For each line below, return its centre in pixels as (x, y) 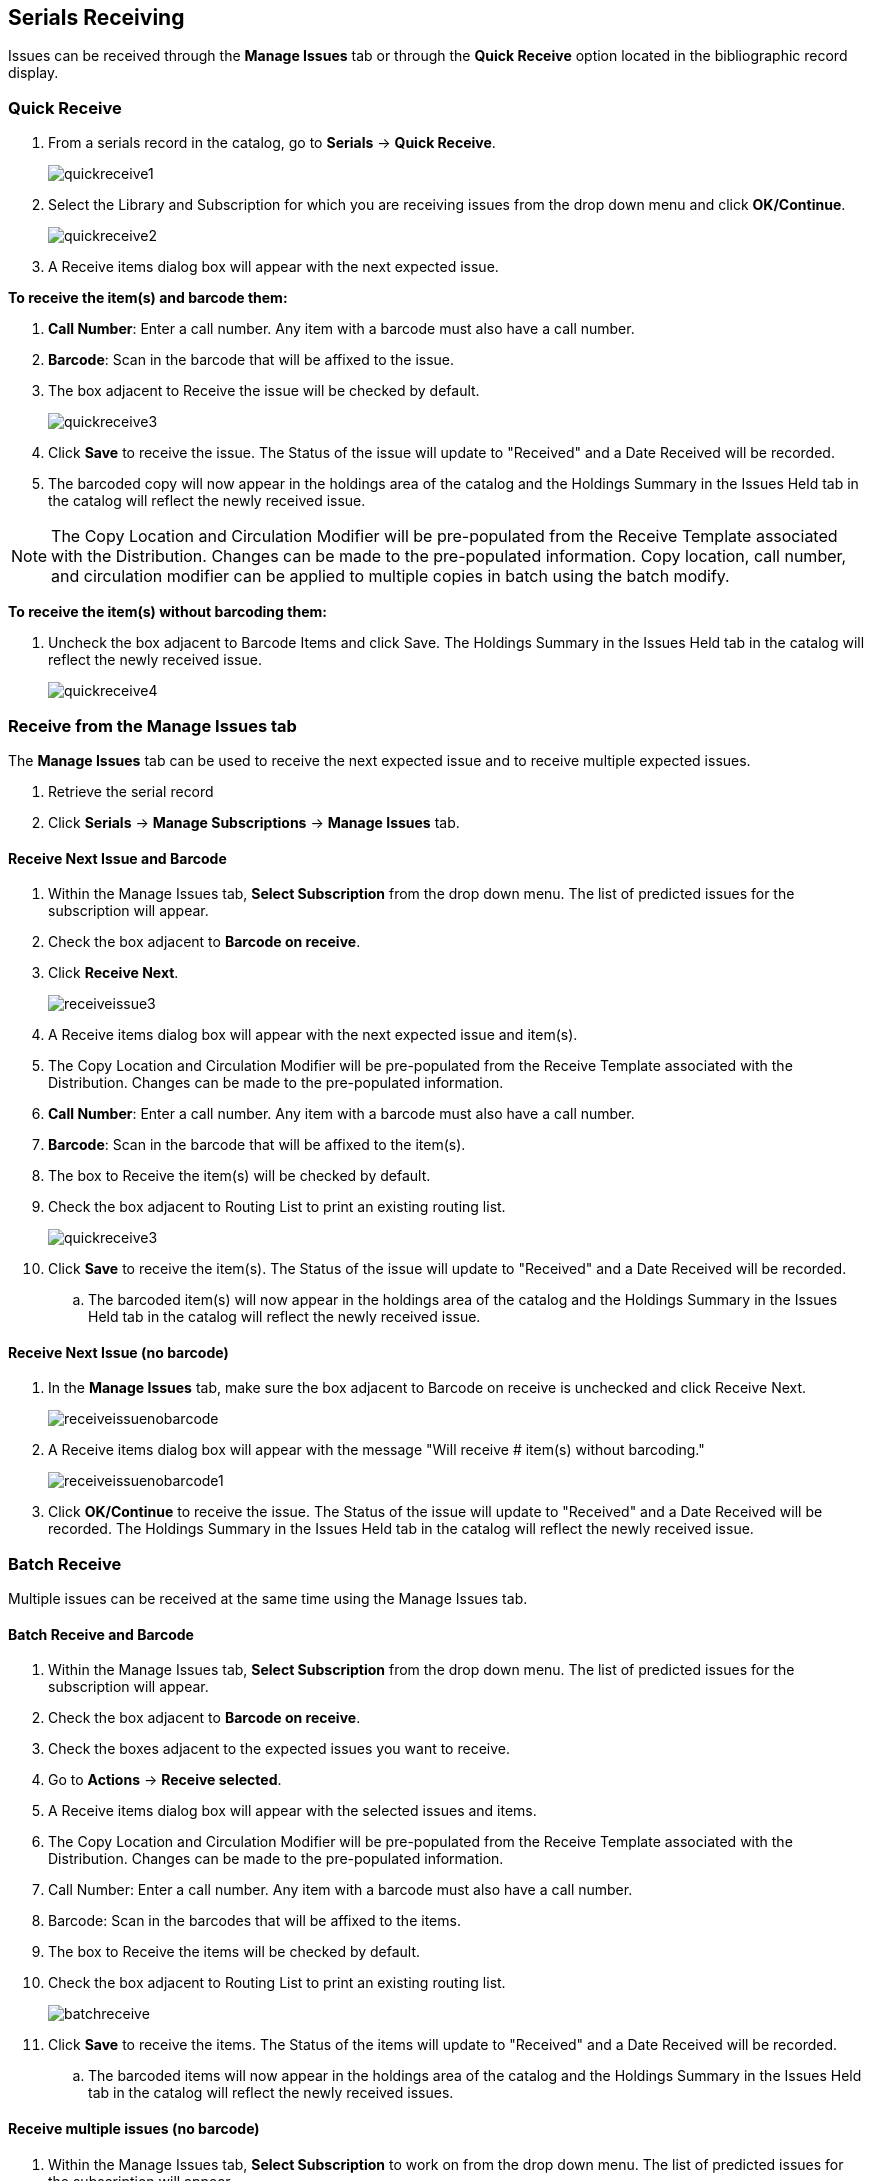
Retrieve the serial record (131, 791)
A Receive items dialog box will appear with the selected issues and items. (292, 1811)
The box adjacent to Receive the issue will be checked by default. (264, 391)
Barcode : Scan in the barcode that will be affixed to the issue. (251, 360)
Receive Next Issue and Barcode (117, 858)
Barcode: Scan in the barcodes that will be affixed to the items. (254, 1921)
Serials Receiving (96, 17)
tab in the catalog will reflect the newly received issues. (271, 2093)
